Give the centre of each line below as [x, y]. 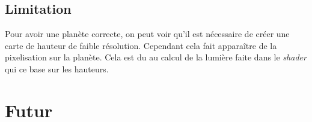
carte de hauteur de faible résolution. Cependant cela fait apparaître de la [141, 45]
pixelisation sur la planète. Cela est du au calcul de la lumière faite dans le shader [156, 57]
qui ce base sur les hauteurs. [57, 68]
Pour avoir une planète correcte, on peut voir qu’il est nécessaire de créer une [147, 34]
